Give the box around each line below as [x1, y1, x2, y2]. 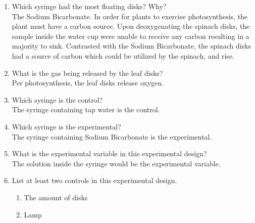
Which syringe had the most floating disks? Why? [12, 1, 167, 11]
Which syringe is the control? [12, 94, 103, 105]
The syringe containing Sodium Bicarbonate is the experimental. [12, 131, 212, 142]
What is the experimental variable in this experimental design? [12, 148, 207, 159]
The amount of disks [24, 192, 88, 202]
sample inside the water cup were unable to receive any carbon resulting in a [12, 30, 249, 41]
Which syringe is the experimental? [12, 121, 121, 131]
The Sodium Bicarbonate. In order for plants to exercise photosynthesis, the [12, 11, 248, 21]
